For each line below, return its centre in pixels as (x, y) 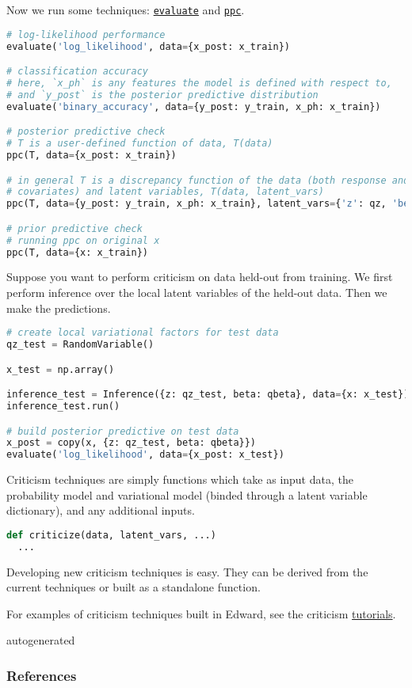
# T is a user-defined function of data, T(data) (140, 144)
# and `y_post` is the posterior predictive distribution (162, 95)
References (42, 675)
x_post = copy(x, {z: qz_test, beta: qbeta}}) (132, 443)
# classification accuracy (77, 72)
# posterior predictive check (86, 132)
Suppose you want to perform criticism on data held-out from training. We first (200, 277)
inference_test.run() (63, 406)
